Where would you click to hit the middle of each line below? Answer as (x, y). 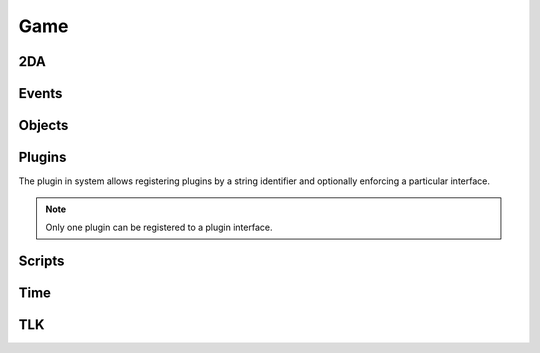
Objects (43, 125)
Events (40, 93)
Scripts (41, 260)
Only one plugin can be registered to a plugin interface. (159, 227)
